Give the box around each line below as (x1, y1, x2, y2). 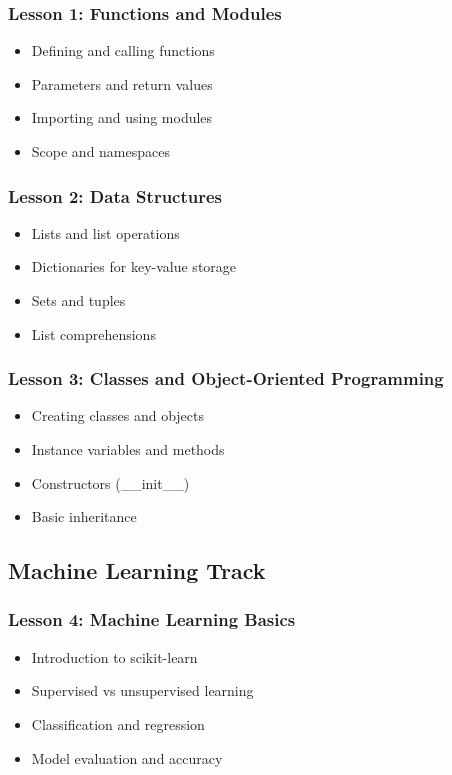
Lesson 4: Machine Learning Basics (8, 607, 296, 632)
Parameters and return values (31, 73, 213, 94)
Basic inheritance (31, 506, 137, 527)
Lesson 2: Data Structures (8, 183, 223, 208)
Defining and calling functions (31, 40, 215, 61)
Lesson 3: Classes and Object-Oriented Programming (8, 366, 444, 391)
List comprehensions (31, 323, 156, 344)
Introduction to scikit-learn (31, 646, 198, 667)
